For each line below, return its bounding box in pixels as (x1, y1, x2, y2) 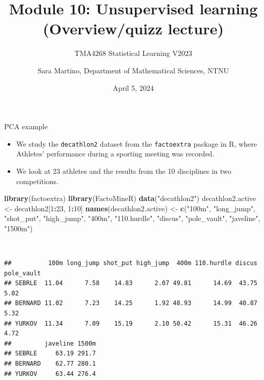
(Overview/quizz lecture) (43, 18, 224, 39)
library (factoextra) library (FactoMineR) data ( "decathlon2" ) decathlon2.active (4, 193, 256, 204)
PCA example (4, 121, 48, 132)
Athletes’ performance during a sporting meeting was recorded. (16, 148, 215, 159)
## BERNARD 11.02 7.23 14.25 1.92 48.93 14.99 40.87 (4, 299, 257, 307)
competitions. (16, 175, 58, 186)
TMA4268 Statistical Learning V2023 (74, 48, 192, 58)
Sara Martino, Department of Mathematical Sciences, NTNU (37, 65, 229, 75)
